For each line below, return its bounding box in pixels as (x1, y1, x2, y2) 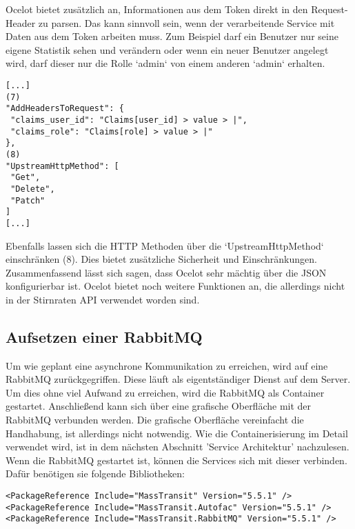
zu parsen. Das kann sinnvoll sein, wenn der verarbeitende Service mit (38, 15, 335, 30)
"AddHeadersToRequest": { (6, 103, 124, 114)
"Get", (10, 172, 41, 183)
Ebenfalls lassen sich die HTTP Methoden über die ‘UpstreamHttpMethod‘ (6, 238, 324, 252)
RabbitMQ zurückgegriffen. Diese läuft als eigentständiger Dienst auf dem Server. (6, 372, 351, 386)
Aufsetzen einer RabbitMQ (6, 326, 203, 347)
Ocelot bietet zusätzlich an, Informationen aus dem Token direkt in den (6, 2, 308, 16)
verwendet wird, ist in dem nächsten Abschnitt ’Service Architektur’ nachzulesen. (6, 439, 349, 454)
